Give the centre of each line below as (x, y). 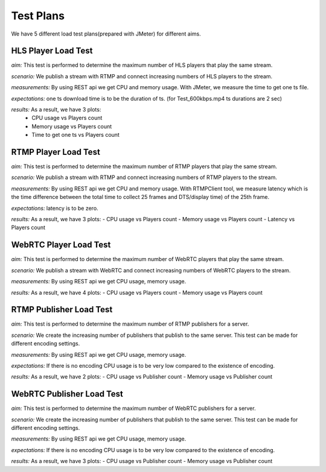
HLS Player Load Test (52, 51)
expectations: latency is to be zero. (55, 208)
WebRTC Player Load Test (61, 245)
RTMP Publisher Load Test (62, 310)
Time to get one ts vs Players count (76, 135)
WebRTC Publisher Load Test (67, 394)
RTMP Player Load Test (56, 152)
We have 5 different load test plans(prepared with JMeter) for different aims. (106, 34)
